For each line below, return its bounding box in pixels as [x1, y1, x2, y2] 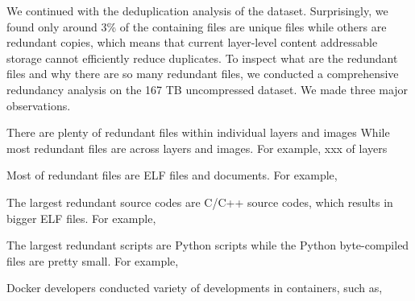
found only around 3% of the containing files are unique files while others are [6, 18, 387, 35]
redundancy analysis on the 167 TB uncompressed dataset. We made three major [6, 80, 409, 97]
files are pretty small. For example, [6, 252, 179, 269]
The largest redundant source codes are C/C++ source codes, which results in [6, 193, 393, 210]
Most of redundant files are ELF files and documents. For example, [6, 167, 338, 183]
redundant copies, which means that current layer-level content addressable [6, 34, 378, 51]
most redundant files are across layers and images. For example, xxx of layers [6, 139, 388, 156]
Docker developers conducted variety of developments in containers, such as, [6, 279, 383, 296]
